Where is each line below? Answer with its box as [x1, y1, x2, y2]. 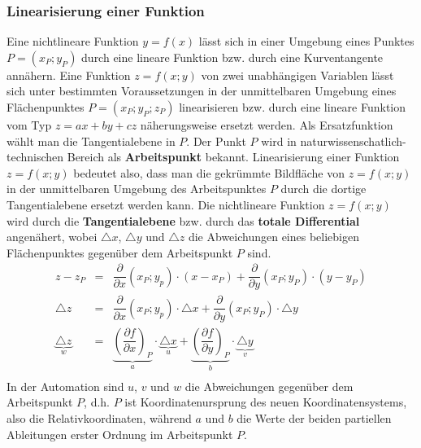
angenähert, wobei [7, 228, 98, 245]
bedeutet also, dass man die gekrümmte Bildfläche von [73, 164, 345, 181]
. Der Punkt [186, 132, 246, 149]
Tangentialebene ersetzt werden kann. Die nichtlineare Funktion [7, 195, 325, 213]
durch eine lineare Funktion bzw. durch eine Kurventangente [81, 48, 384, 65]
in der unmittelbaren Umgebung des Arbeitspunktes [7, 180, 267, 197]
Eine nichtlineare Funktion [7, 33, 139, 50]
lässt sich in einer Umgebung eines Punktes [198, 33, 414, 50]
